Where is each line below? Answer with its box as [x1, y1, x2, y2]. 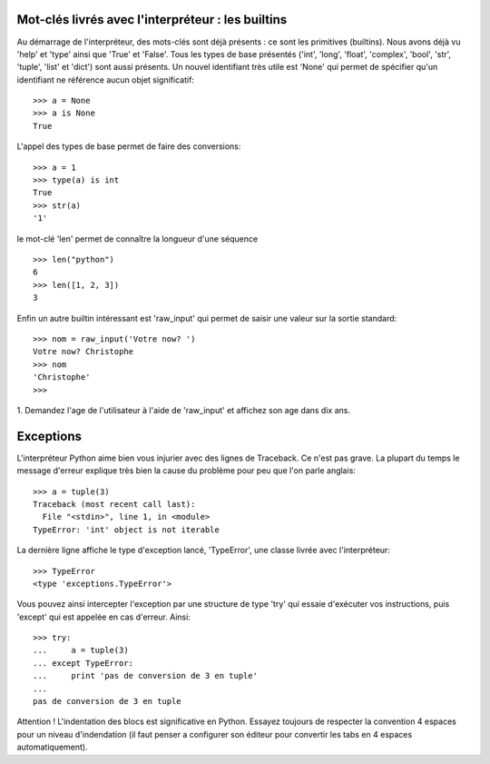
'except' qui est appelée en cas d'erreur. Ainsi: [16, 611, 191, 622]
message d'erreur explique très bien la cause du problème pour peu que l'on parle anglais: [16, 465, 356, 476]
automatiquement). [16, 741, 88, 753]
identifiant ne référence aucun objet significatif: [16, 74, 195, 85]
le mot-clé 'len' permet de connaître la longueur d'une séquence [16, 233, 259, 244]
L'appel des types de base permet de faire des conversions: [16, 141, 241, 152]
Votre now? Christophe [33, 346, 134, 357]
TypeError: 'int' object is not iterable [33, 524, 220, 535]
